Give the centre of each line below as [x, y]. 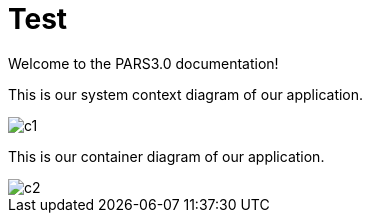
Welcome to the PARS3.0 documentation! [143, 63]
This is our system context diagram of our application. [186, 94]
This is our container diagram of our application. [166, 156]
